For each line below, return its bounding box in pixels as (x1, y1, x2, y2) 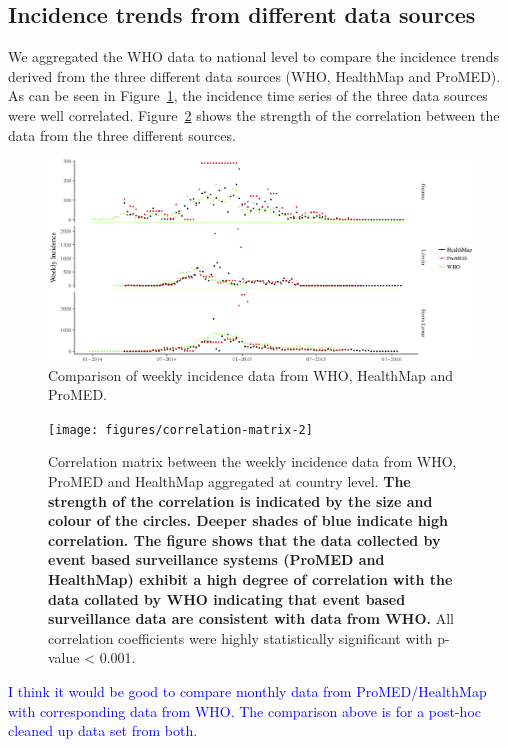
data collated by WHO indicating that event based (48, 588, 406, 609)
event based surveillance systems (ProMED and (48, 549, 385, 570)
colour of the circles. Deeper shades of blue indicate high (48, 510, 449, 531)
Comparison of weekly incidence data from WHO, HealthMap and (48, 364, 454, 385)
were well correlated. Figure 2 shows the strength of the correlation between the (8, 104, 500, 125)
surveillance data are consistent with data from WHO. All (48, 608, 454, 629)
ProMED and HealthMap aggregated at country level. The (48, 471, 411, 492)
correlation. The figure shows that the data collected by (48, 529, 441, 550)
